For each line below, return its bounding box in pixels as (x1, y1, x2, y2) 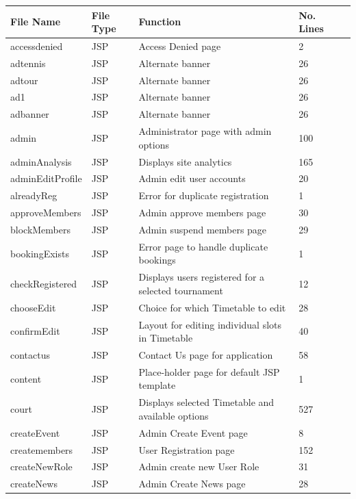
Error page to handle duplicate (138, 239, 268, 253)
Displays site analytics (138, 154, 232, 168)
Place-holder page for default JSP (138, 364, 280, 379)
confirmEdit (10, 324, 60, 338)
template (138, 378, 176, 392)
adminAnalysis (10, 154, 72, 168)
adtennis (10, 55, 46, 70)
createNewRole (10, 459, 73, 474)
